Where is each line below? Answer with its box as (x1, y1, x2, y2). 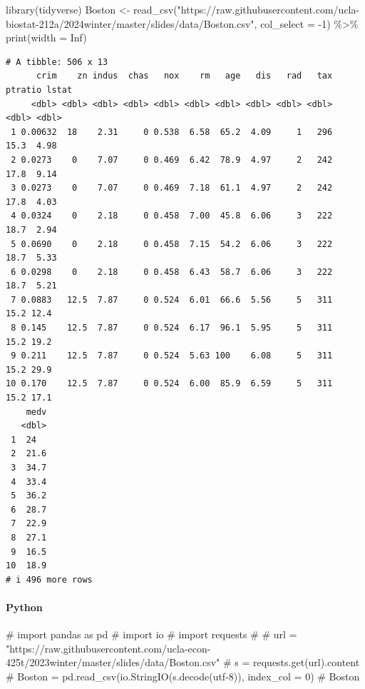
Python (6, 599, 43, 614)
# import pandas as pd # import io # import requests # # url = (6, 627, 297, 642)
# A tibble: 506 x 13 (6, 56, 108, 67)
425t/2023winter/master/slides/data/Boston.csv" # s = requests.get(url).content (6, 655, 360, 670)
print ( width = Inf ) (6, 30, 87, 45)
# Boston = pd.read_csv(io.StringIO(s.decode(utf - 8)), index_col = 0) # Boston (6, 668, 360, 683)
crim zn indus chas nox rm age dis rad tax (36, 71, 333, 81)
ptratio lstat (6, 84, 73, 95)
